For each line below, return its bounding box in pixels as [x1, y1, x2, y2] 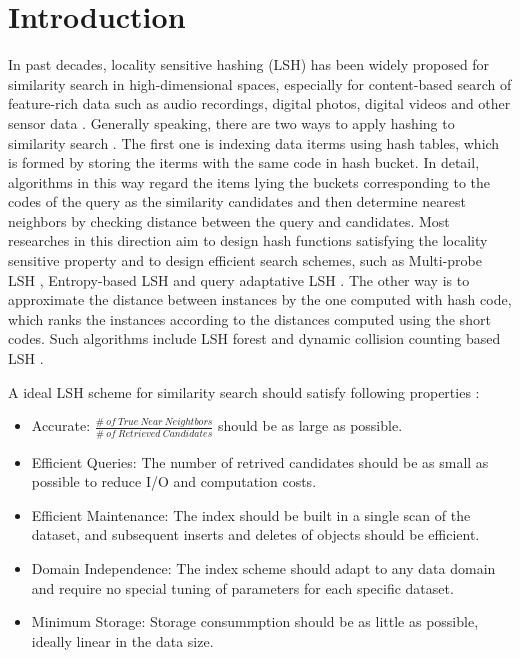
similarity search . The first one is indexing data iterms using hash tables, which [8, 132, 500, 153]
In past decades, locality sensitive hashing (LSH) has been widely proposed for [8, 54, 490, 75]
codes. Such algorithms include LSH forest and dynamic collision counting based [8, 328, 501, 349]
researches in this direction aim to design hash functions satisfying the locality [8, 230, 488, 251]
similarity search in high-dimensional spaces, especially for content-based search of [8, 73, 512, 94]
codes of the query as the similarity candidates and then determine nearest [8, 191, 466, 212]
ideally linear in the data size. [31, 630, 214, 651]
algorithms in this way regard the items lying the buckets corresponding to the [8, 171, 491, 192]
